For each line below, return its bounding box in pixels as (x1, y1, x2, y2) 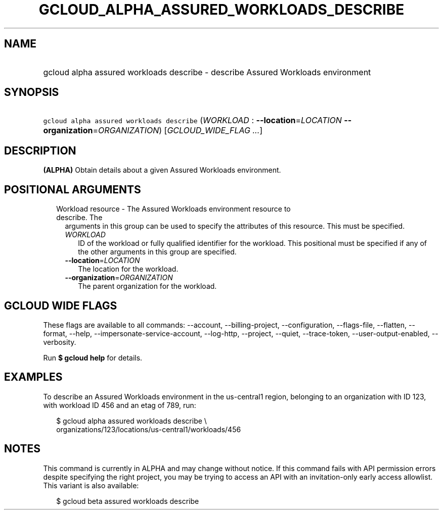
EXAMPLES (4, 371, 63, 384)
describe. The (56, 213, 103, 222)
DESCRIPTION (4, 144, 76, 157)
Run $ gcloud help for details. (43, 353, 143, 362)
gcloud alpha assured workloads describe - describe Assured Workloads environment (43, 67, 371, 77)
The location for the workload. (78, 265, 179, 274)
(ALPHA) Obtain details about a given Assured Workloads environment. (43, 166, 281, 175)
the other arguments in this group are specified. (78, 247, 237, 256)
